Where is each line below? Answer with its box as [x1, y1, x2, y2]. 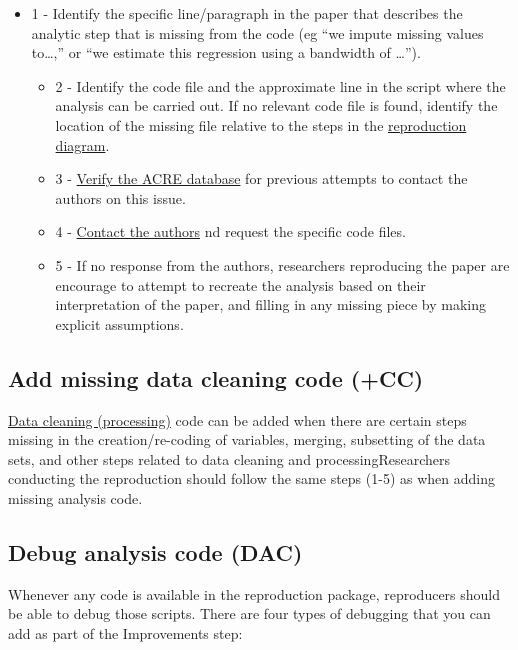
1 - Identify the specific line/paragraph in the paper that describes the [31, 3, 463, 23]
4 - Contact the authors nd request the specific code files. [55, 221, 406, 242]
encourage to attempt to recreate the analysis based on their [55, 274, 426, 295]
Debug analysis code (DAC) [8, 536, 303, 567]
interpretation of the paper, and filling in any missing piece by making [55, 294, 487, 315]
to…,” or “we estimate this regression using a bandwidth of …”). [31, 42, 421, 63]
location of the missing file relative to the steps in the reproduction [55, 114, 467, 135]
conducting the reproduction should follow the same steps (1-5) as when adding [8, 468, 495, 489]
